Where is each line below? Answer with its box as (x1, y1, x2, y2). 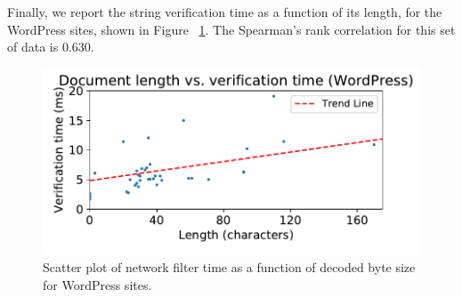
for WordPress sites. (43, 276, 152, 294)
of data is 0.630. (7, 37, 94, 56)
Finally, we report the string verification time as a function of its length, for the (7, 3, 442, 20)
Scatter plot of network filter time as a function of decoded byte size (43, 258, 416, 277)
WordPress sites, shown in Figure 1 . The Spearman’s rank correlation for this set (7, 20, 456, 38)
